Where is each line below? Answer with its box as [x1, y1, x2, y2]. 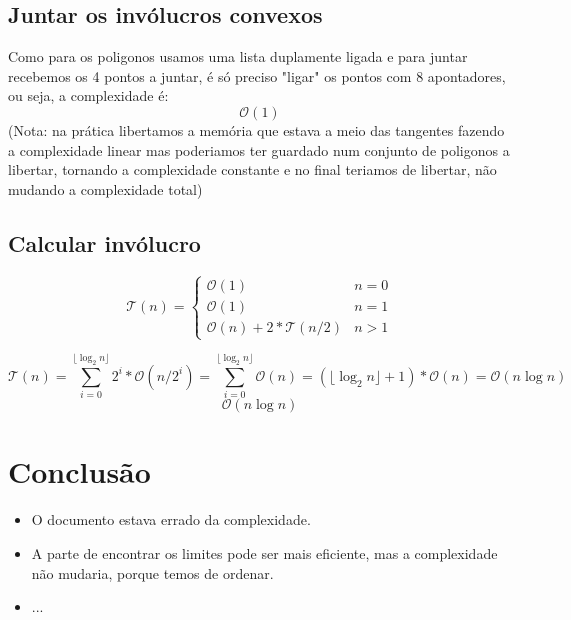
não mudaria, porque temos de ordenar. [31, 562, 274, 583]
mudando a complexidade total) [8, 178, 203, 199]
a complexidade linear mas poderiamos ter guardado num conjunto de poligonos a [8, 139, 510, 160]
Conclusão [8, 451, 151, 492]
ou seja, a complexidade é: [8, 85, 169, 106]
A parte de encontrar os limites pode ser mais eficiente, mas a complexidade [31, 542, 498, 563]
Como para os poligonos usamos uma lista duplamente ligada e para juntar [8, 46, 468, 67]
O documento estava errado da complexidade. [31, 509, 311, 530]
